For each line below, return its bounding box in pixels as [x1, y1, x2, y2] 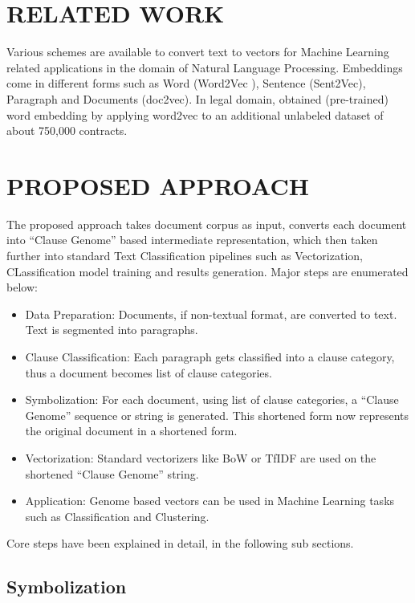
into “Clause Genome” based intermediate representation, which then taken [6, 231, 378, 248]
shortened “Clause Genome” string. [25, 465, 199, 482]
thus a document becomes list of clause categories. [25, 364, 272, 381]
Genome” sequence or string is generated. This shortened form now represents [25, 406, 409, 423]
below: [6, 279, 38, 295]
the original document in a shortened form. [25, 422, 238, 439]
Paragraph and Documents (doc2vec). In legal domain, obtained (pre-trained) [6, 90, 389, 107]
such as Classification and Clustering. [25, 507, 210, 524]
